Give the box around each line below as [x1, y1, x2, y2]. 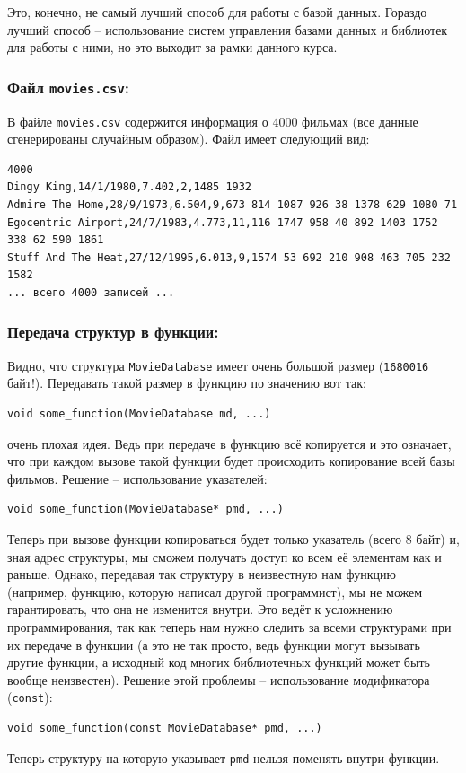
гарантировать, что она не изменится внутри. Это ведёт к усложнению [7, 600, 393, 619]
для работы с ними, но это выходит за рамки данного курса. [7, 38, 338, 57]
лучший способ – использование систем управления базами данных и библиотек [7, 20, 448, 39]
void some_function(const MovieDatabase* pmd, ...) [7, 722, 322, 734]
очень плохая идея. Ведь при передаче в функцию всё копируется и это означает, [7, 434, 452, 452]
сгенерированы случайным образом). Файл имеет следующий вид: [7, 129, 370, 148]
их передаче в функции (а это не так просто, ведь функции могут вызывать [7, 635, 420, 654]
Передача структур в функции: [7, 321, 219, 343]
